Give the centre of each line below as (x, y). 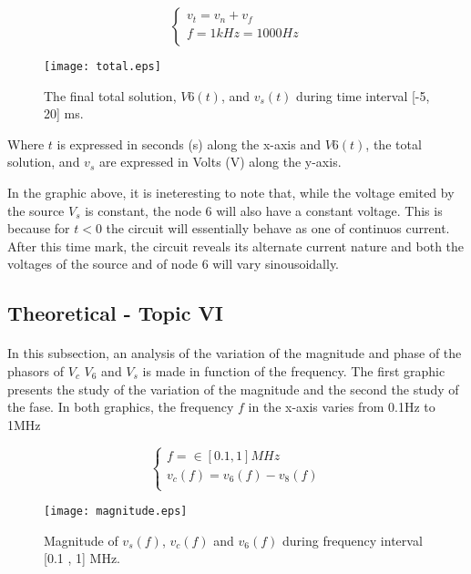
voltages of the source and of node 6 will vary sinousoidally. (174, 264)
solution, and (44, 162)
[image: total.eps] (102, 67)
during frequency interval (353, 540)
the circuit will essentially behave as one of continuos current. (278, 228)
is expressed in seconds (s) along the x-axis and (189, 143)
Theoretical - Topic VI (115, 313)
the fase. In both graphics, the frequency (121, 407)
